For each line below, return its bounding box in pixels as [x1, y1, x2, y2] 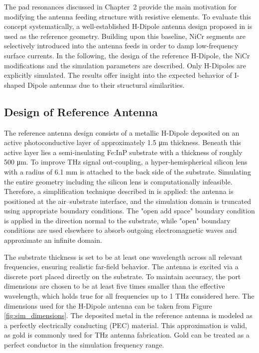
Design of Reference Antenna [4, 104, 158, 119]
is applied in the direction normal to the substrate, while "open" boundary [4, 215, 231, 225]
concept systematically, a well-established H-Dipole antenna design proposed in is [4, 21, 253, 31]
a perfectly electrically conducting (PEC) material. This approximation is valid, [4, 320, 248, 330]
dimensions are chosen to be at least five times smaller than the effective [4, 281, 225, 291]
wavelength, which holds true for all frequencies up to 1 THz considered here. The [4, 291, 255, 301]
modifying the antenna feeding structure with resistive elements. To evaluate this [4, 11, 251, 21]
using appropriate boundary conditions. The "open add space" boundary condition [4, 205, 255, 216]
